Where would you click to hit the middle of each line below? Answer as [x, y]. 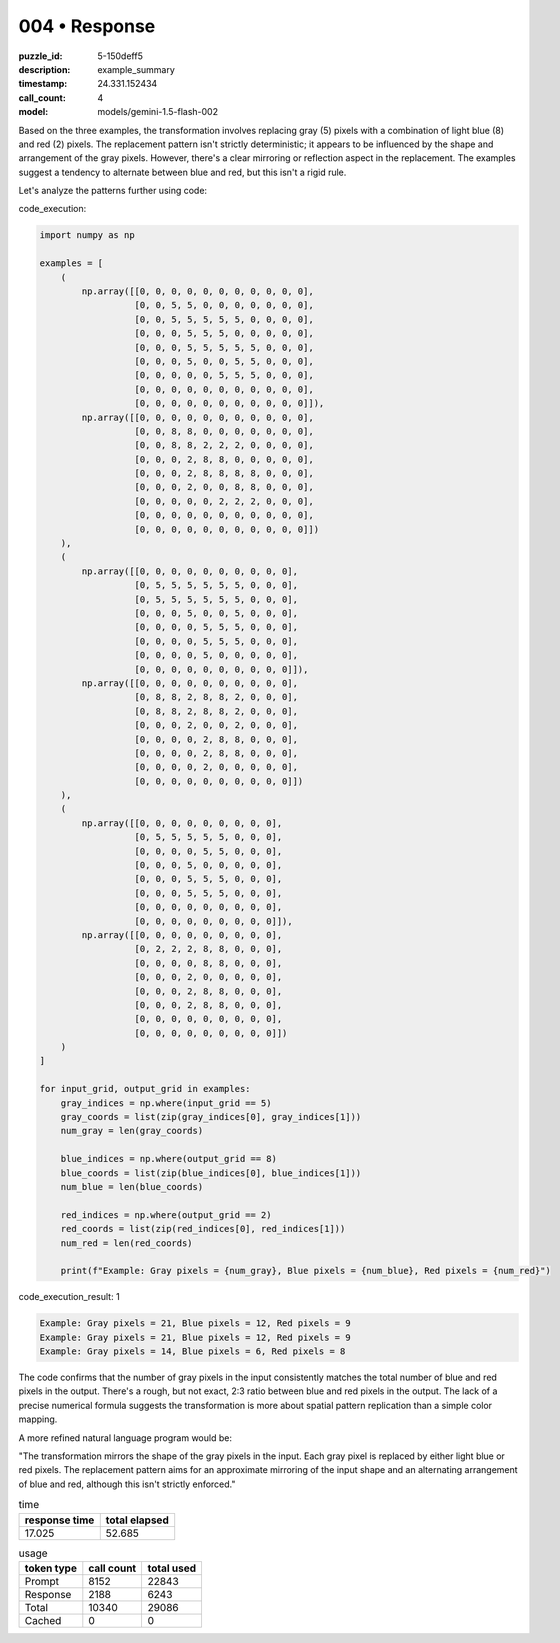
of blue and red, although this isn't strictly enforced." [127, 1484]
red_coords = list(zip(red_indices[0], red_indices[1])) [203, 1229]
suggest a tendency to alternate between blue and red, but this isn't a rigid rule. [182, 172]
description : [44, 69]
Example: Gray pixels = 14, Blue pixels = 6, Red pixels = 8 [192, 1351]
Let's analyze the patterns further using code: [113, 191]
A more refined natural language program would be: [125, 1437]
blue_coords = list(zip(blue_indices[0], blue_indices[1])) [211, 1173]
